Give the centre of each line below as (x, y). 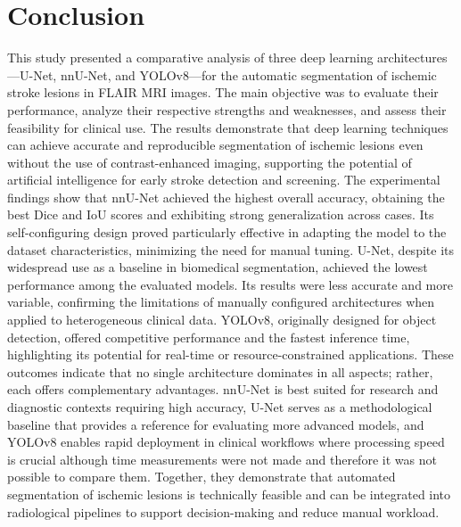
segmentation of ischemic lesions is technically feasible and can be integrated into (229, 494)
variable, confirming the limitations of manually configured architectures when (221, 302)
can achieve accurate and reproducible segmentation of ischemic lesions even (215, 145)
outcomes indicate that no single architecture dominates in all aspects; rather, (220, 371)
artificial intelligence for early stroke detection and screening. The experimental (224, 180)
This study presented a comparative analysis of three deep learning (190, 58)
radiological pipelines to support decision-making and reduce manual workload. (223, 511)
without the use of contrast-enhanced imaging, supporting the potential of (210, 162)
